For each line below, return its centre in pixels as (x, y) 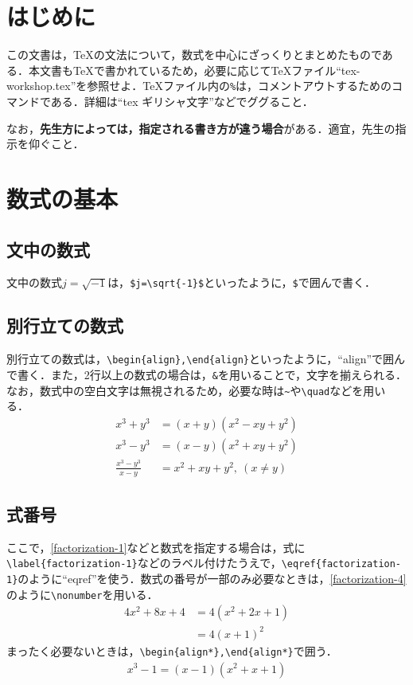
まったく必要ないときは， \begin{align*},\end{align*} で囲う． (172, 650)
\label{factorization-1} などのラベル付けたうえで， (144, 563)
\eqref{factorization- (341, 564)
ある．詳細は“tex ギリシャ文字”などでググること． (182, 101)
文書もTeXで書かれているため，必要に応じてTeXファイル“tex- (200, 70)
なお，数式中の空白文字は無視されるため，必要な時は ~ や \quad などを (185, 390)
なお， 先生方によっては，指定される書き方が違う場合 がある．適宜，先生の (201, 128)
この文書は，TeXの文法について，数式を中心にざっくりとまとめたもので (194, 55)
